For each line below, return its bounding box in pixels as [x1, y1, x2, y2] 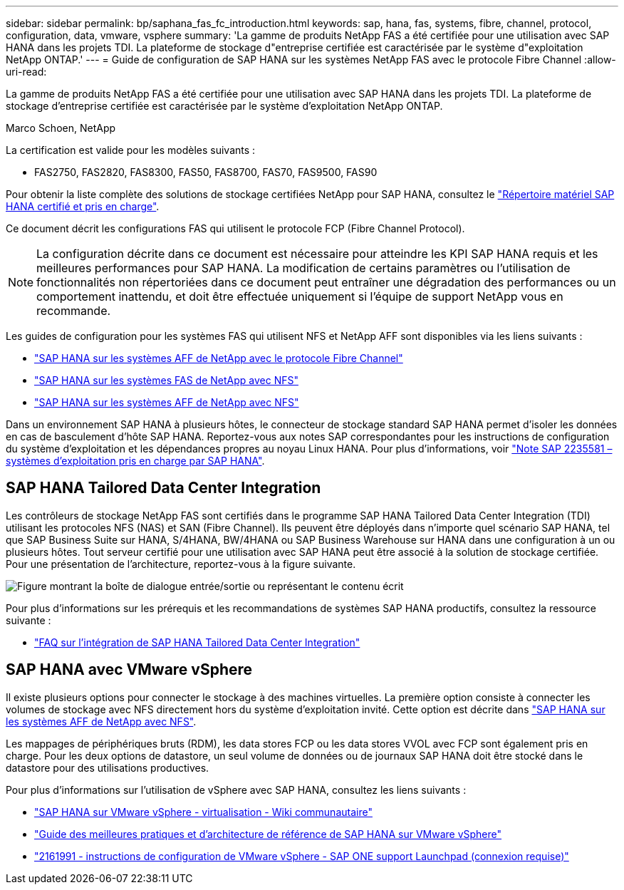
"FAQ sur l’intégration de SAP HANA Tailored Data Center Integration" [34, 636, 360, 648]
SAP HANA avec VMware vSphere [6, 661, 253, 679]
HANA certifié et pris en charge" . [6, 200, 160, 212]
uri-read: [6, 66, 47, 78]
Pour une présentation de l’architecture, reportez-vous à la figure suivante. [6, 557, 356, 570]
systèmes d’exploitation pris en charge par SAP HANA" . [6, 455, 265, 467]
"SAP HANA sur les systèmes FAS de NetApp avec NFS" [34, 374, 298, 386]
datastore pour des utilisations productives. [6, 761, 209, 774]
